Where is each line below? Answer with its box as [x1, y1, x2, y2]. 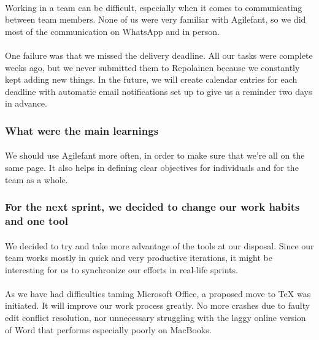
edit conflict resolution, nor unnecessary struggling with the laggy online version [5, 311, 306, 324]
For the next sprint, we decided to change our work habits [5, 199, 300, 214]
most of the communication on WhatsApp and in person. [5, 25, 220, 37]
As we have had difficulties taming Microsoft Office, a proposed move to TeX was [5, 287, 311, 300]
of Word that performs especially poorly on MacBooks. [5, 323, 212, 336]
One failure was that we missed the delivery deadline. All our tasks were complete [5, 48, 313, 61]
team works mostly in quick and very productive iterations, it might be [5, 251, 272, 264]
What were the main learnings [5, 123, 159, 138]
